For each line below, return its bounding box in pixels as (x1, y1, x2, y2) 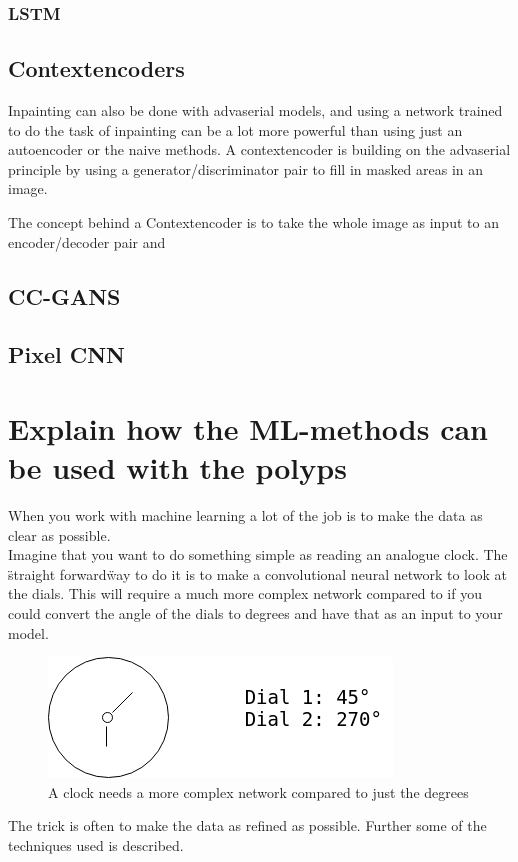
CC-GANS (8, 280, 121, 311)
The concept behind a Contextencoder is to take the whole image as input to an (8, 212, 499, 233)
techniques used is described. (8, 835, 184, 856)
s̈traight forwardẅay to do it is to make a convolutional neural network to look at (8, 563, 507, 584)
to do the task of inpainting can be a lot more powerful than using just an (8, 119, 463, 140)
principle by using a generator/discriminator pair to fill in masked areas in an (8, 158, 484, 179)
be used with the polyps (8, 447, 347, 488)
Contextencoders (8, 53, 185, 84)
